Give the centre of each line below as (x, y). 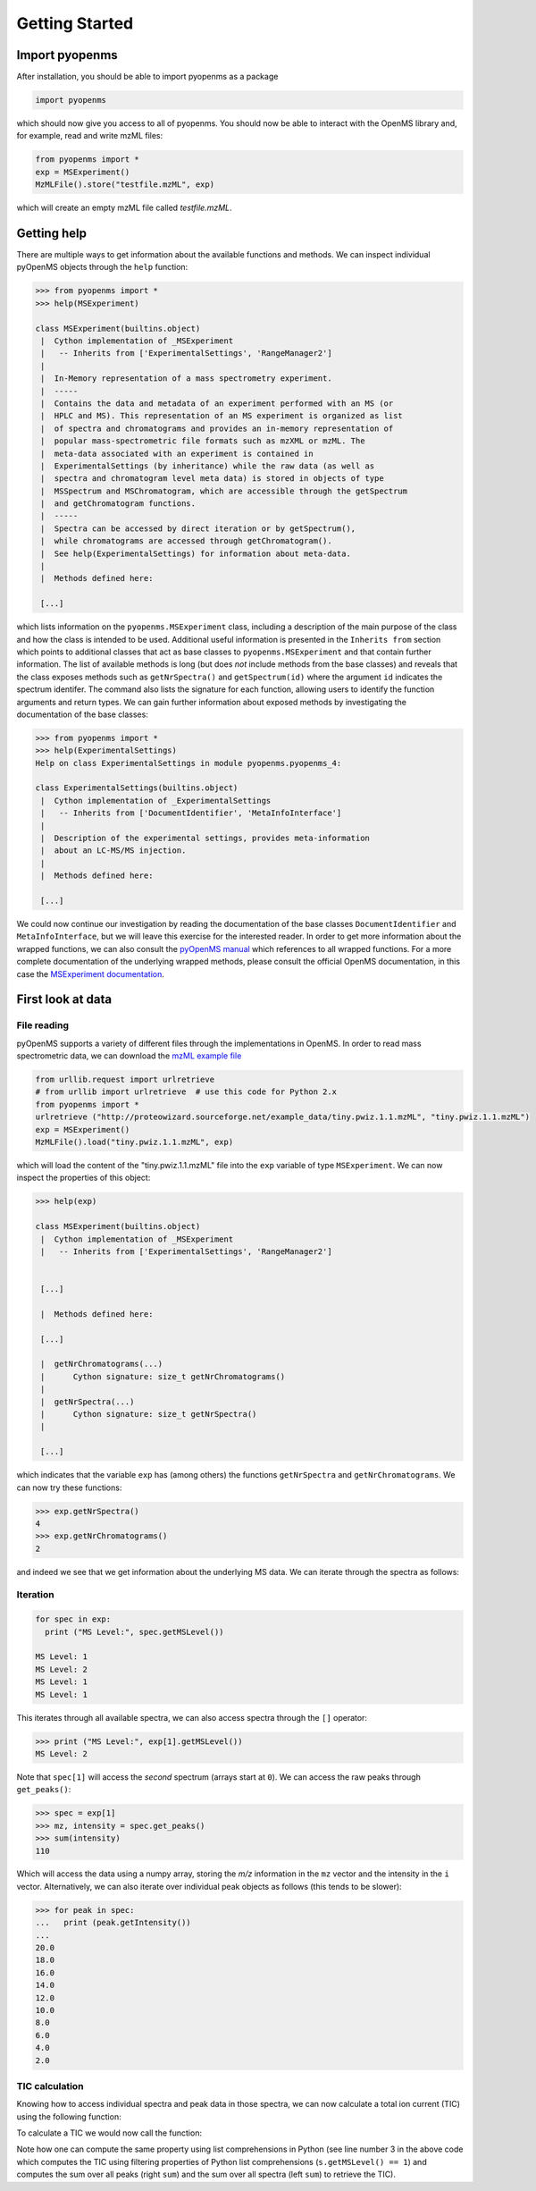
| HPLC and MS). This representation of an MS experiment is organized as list (222, 416)
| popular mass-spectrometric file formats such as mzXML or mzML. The (203, 441)
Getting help (51, 233)
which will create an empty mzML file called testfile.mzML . (124, 208)
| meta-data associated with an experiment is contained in (177, 453)
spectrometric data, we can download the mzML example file (129, 1056)
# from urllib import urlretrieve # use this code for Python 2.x (186, 1092)
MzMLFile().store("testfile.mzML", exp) (125, 185)
